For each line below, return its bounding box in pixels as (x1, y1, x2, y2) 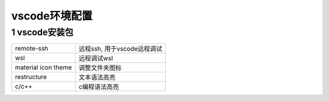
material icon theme (15, 63, 73, 72)
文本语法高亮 (78, 73, 116, 82)
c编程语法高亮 (78, 83, 119, 91)
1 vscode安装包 (11, 27, 74, 38)
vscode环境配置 (11, 9, 93, 23)
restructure (15, 73, 47, 82)
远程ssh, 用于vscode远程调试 (78, 44, 163, 53)
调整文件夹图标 (78, 64, 122, 72)
